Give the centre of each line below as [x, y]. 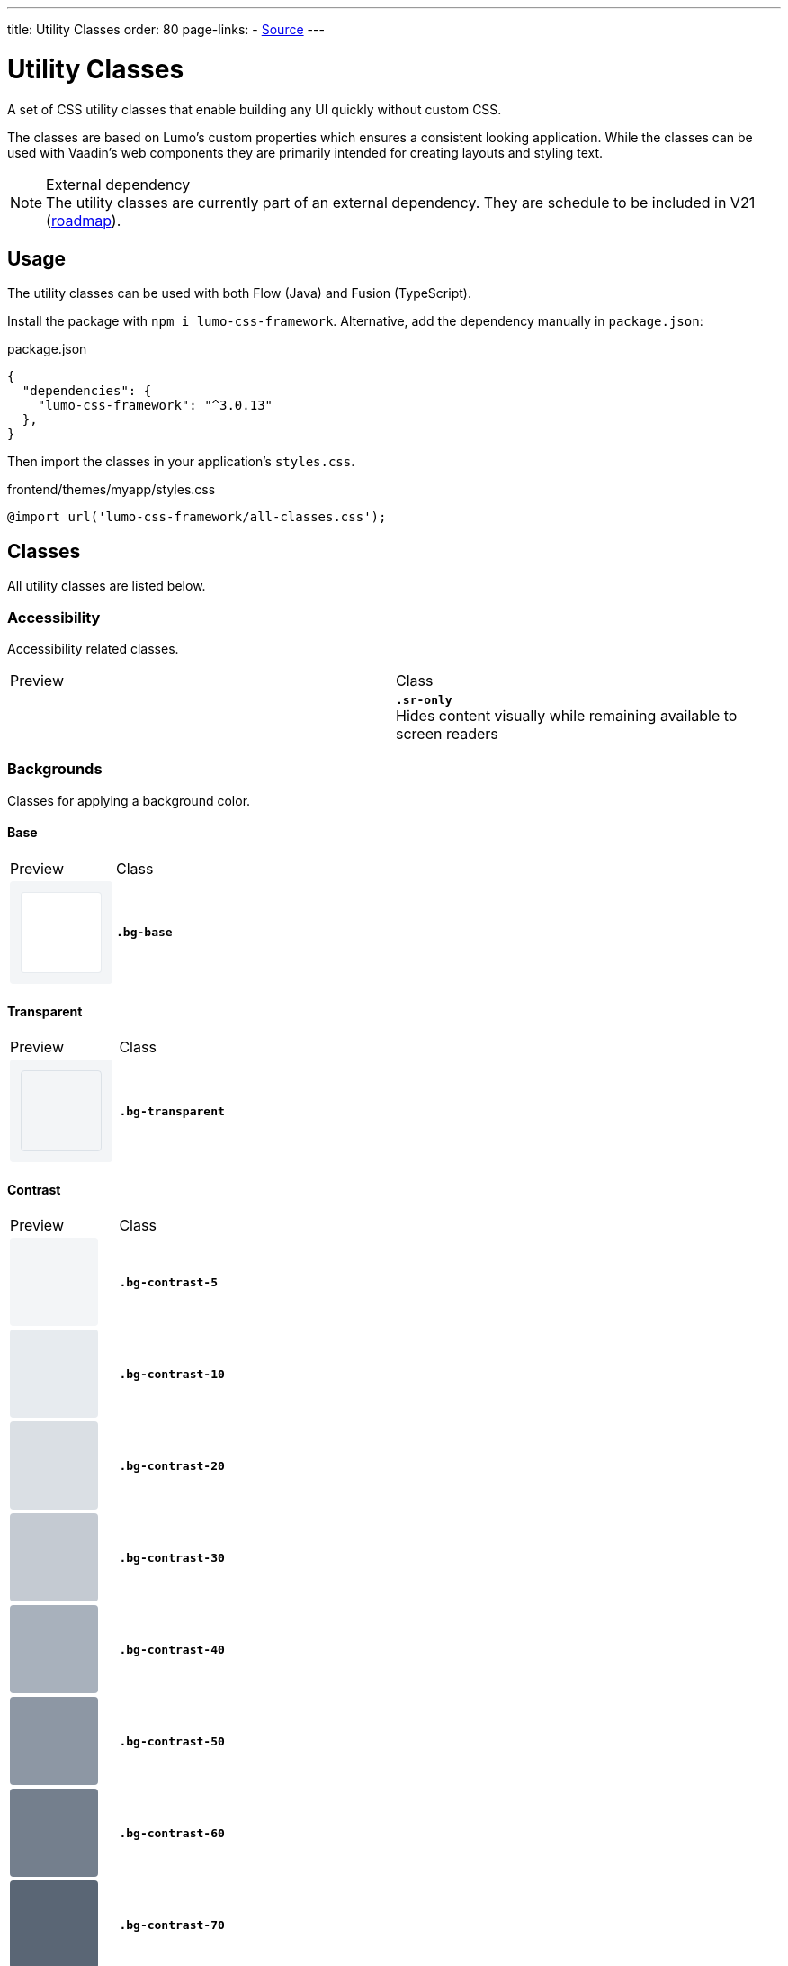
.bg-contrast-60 [172, 1833]
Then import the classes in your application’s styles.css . [181, 462]
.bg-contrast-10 [172, 1374]
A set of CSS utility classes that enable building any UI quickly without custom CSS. [255, 109]
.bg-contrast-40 [172, 1649]
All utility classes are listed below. [107, 586]
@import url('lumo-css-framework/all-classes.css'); [197, 517]
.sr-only [424, 699]
